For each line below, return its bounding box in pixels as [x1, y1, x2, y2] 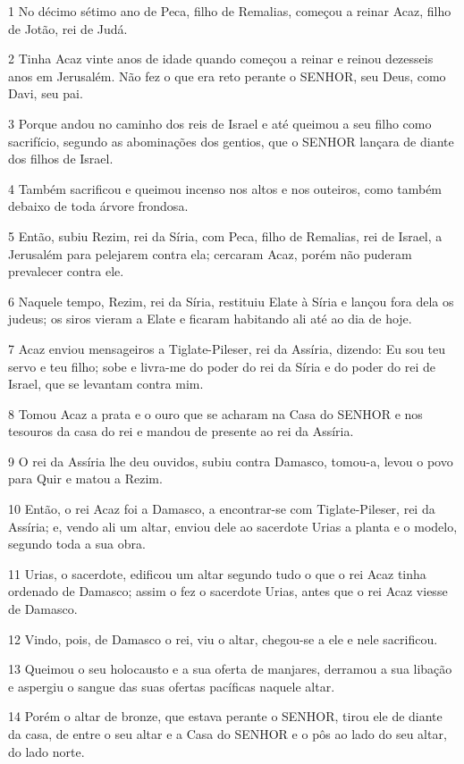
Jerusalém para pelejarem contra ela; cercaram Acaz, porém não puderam [8, 244, 412, 263]
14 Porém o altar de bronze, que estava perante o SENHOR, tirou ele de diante [8, 707, 443, 726]
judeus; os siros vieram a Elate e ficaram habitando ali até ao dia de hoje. [8, 309, 412, 328]
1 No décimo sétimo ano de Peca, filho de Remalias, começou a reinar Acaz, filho [8, 2, 451, 20]
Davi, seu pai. [8, 84, 83, 103]
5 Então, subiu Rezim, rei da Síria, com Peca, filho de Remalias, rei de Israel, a [8, 226, 443, 245]
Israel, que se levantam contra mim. [8, 374, 204, 393]
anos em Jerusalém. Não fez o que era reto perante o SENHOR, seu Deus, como [8, 66, 446, 85]
